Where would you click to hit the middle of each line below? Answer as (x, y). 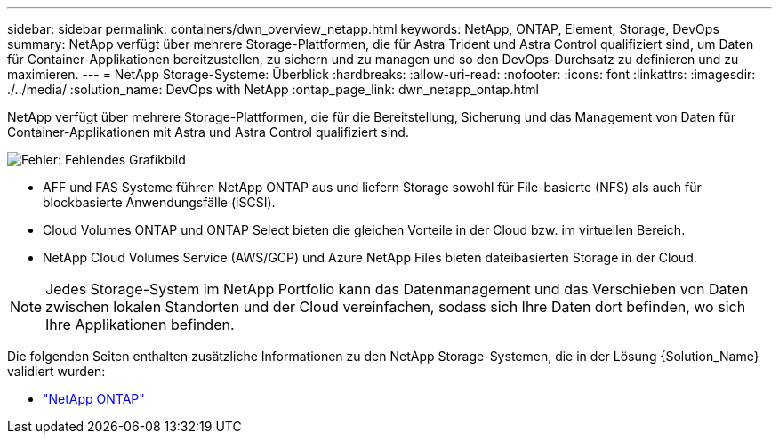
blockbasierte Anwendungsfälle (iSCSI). (159, 202)
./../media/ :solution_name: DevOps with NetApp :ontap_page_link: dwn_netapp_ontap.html (273, 89)
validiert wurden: (56, 371)
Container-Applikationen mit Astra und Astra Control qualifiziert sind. (208, 132)
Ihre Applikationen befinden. (140, 325)
